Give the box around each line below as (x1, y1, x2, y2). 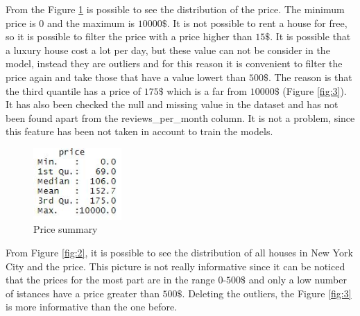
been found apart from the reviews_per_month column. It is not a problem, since (6, 110, 355, 125)
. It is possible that (270, 29, 351, 44)
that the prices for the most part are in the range (6, 272, 215, 287)
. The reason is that (268, 69, 352, 84)
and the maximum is (46, 15, 135, 30)
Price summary (33, 222, 98, 236)
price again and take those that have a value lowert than (6, 69, 246, 84)
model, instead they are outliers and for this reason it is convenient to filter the (6, 56, 343, 71)
